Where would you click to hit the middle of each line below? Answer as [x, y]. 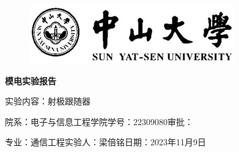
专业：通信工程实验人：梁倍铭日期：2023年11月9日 [105, 142]
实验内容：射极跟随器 [48, 101]
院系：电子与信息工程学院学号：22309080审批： [99, 121]
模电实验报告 [31, 80]
